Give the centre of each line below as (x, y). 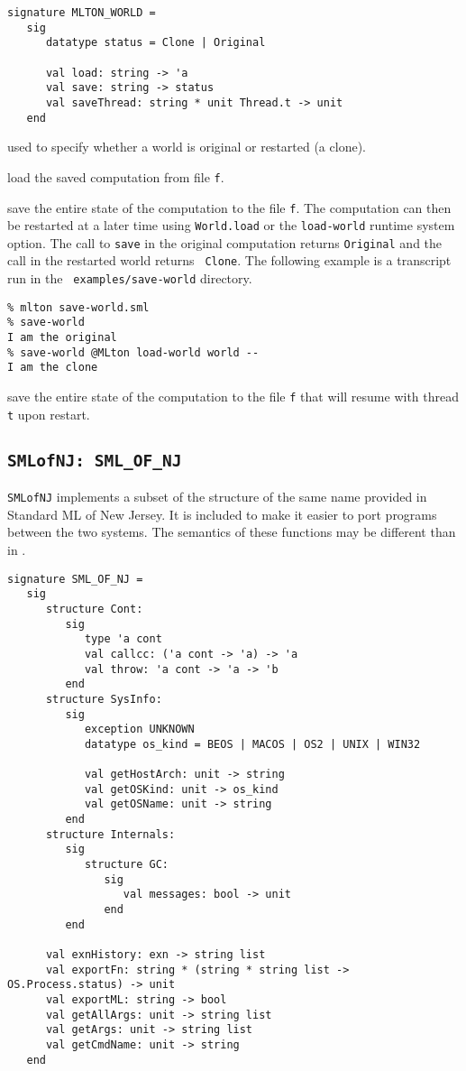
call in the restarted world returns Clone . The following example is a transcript (229, 260)
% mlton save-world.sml (78, 307)
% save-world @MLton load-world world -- (133, 352)
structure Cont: (94, 609)
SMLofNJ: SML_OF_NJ (95, 460)
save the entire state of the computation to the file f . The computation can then (229, 207)
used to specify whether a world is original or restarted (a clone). (187, 147)
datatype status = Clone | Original (155, 43)
